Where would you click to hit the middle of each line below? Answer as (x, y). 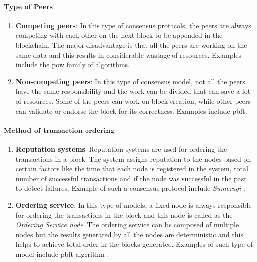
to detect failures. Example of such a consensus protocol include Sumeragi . (130, 188)
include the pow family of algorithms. (73, 65)
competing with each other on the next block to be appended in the (119, 35)
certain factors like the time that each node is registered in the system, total (132, 169)
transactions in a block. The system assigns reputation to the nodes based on (133, 159)
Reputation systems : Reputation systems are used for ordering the (121, 149)
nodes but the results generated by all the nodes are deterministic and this (129, 234)
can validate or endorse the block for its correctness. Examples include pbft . (131, 110)
